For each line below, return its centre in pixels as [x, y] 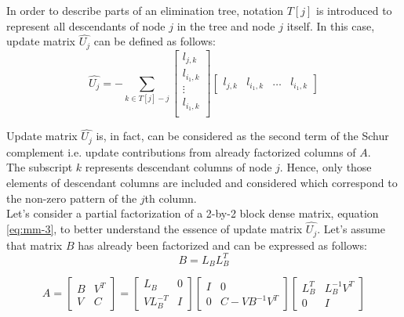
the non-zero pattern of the [72, 198]
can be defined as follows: [155, 41]
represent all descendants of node [86, 25]
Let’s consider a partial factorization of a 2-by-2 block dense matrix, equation [193, 213]
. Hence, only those [326, 167]
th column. [171, 198]
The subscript [40, 167]
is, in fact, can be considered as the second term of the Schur [242, 136]
